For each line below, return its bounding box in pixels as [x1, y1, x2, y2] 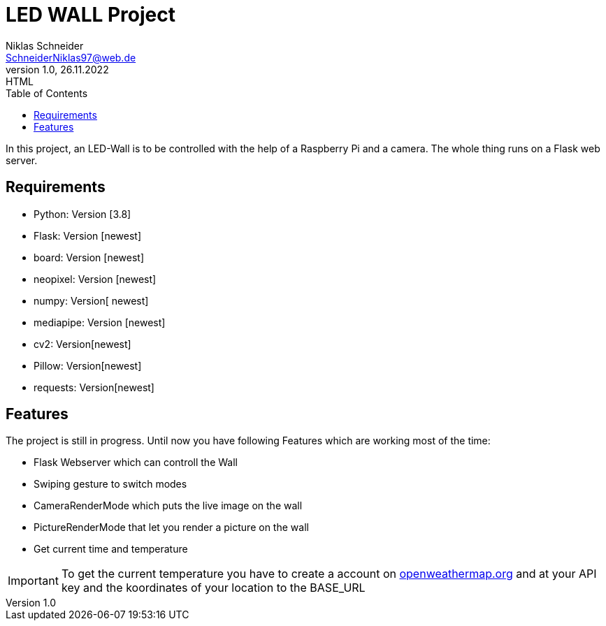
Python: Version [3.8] [34, 208, 131, 220]
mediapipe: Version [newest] [34, 316, 166, 328]
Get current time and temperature [34, 543, 188, 555]
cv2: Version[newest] [34, 337, 131, 350]
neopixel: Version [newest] [34, 272, 157, 285]
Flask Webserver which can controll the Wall [34, 456, 238, 469]
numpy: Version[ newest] [34, 294, 149, 307]
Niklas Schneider [6, 39, 84, 52]
